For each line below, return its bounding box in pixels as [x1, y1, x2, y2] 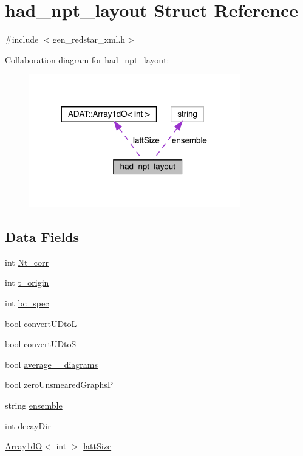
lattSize [83, 440, 112, 452]
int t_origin [5, 276, 49, 289]
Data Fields [5, 227, 80, 246]
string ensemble [5, 399, 63, 411]
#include [5, 33, 39, 46]
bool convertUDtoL [5, 317, 77, 330]
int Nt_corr [5, 255, 49, 268]
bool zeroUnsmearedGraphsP [5, 378, 114, 391]
